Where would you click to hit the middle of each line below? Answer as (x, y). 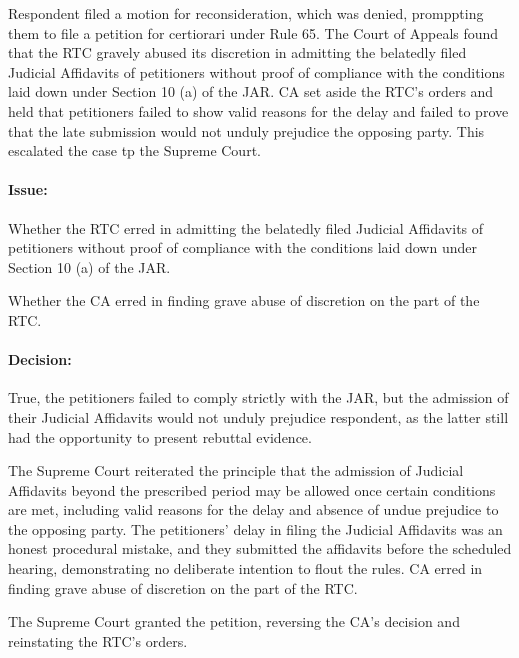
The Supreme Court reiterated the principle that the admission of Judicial (236, 470)
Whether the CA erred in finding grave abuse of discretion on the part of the (244, 300)
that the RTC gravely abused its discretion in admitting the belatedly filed (237, 52)
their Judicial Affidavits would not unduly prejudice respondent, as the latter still (258, 416)
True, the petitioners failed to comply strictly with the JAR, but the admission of (258, 397)
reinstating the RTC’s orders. (98, 640)
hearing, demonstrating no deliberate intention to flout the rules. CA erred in (245, 568)
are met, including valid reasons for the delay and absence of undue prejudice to (253, 509)
